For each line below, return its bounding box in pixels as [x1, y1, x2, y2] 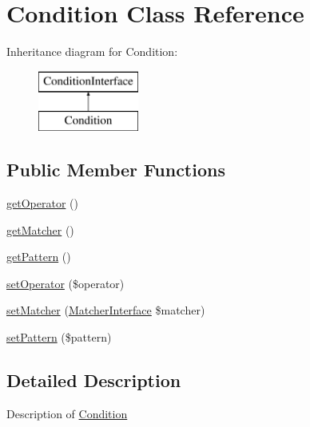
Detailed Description [6, 368, 181, 393]
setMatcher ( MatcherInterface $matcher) [6, 302, 205, 318]
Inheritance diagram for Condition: [6, 43, 178, 60]
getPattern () [6, 248, 71, 265]
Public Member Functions [6, 157, 225, 182]
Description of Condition [6, 405, 128, 421]
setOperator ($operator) [6, 275, 125, 291]
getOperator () [6, 195, 78, 212]
